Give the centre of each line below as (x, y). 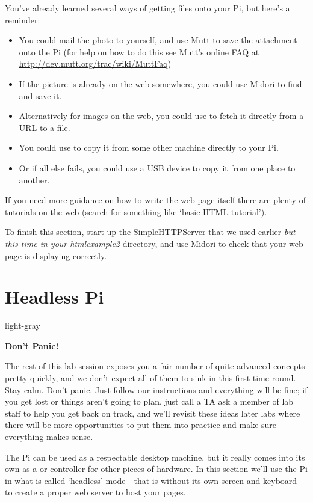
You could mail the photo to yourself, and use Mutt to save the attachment (158, 40)
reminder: (23, 20)
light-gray (23, 326)
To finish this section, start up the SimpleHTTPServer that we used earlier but (150, 232)
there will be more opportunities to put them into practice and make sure (141, 425)
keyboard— (284, 480)
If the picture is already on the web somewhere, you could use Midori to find (160, 83)
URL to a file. (45, 127)
